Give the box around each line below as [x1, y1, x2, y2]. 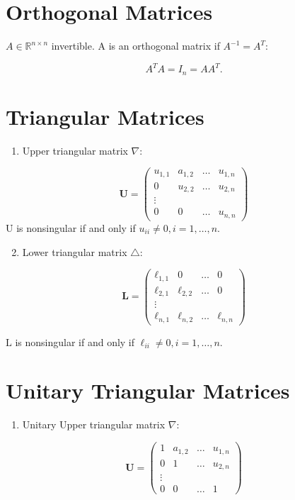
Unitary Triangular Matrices [6, 376, 290, 405]
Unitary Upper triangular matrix [22, 417, 166, 432]
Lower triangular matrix [22, 244, 127, 259]
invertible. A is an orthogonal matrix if [51, 38, 220, 53]
